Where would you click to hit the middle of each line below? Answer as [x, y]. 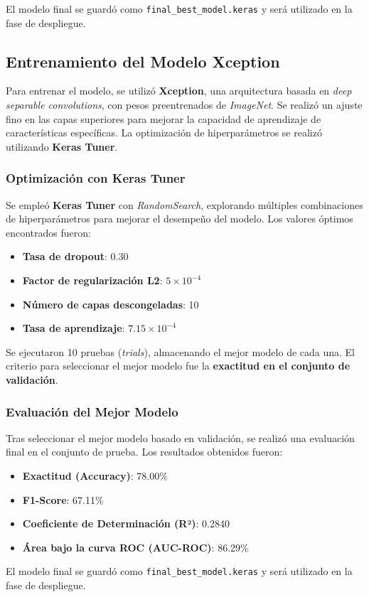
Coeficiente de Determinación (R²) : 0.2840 [126, 523]
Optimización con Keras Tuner [96, 178]
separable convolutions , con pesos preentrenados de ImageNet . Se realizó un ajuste [184, 105]
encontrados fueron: [48, 232]
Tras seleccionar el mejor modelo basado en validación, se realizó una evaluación [180, 437]
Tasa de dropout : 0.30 [75, 256]
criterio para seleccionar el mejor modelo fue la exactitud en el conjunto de [178, 366]
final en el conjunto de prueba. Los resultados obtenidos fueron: [144, 452]
